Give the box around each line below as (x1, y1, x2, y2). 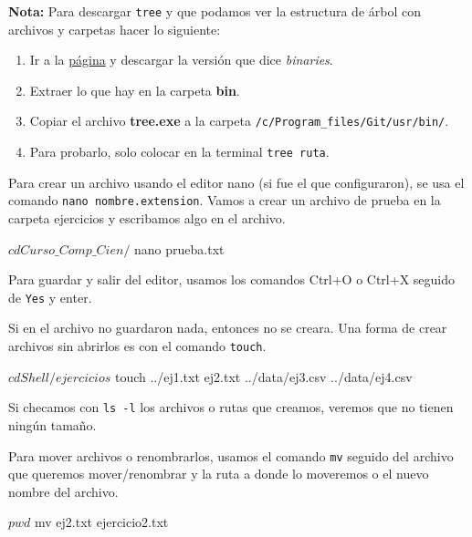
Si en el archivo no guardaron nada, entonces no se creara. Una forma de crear (8, 318, 447, 337)
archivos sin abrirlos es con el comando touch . (8, 336, 267, 356)
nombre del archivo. (8, 481, 119, 501)
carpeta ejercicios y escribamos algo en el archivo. (8, 209, 286, 227)
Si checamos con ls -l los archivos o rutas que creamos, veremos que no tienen (8, 398, 454, 417)
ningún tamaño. (8, 415, 97, 434)
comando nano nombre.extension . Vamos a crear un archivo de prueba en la (8, 191, 441, 210)
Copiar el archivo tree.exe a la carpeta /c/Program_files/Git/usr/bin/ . (29, 111, 449, 130)
